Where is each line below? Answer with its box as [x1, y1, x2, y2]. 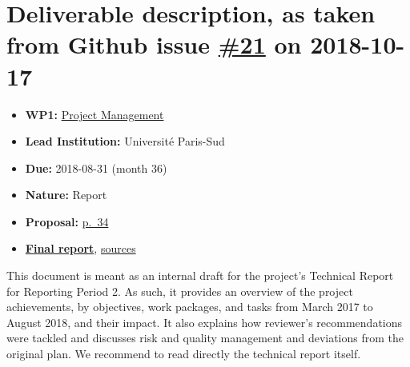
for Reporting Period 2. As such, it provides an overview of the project [6, 282, 353, 299]
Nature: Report [25, 186, 107, 203]
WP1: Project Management [25, 106, 164, 122]
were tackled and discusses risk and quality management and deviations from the [6, 329, 404, 346]
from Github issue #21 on [6, 28, 302, 61]
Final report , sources [25, 240, 136, 257]
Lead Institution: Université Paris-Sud [25, 133, 225, 150]
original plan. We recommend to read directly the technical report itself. [6, 345, 361, 362]
